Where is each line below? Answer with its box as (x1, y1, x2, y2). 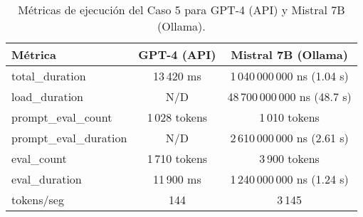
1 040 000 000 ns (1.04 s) (230, 68, 349, 84)
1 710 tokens (147, 150, 208, 166)
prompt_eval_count (11, 109, 112, 125)
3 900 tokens (259, 150, 320, 166)
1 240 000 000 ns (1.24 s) (230, 171, 349, 187)
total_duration (11, 68, 86, 84)
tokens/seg (11, 191, 64, 208)
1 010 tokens (259, 109, 320, 125)
